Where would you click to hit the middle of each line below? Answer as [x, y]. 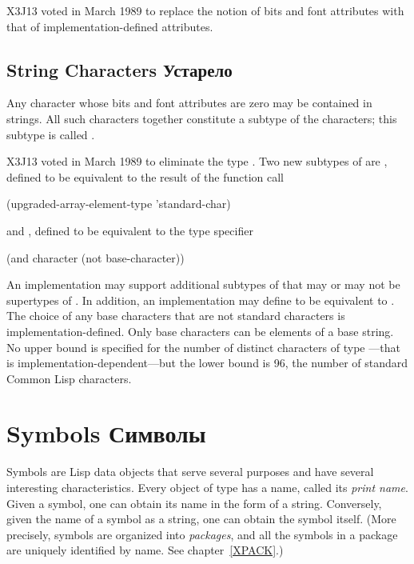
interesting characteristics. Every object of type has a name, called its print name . [207, 488]
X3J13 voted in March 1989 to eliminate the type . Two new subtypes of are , [197, 161]
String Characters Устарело [119, 69]
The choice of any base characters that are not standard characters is [176, 316]
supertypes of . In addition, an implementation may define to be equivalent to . [201, 300]
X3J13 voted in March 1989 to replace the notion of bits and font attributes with [205, 10]
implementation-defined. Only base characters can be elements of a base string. [200, 331]
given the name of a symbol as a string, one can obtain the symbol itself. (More [201, 519]
